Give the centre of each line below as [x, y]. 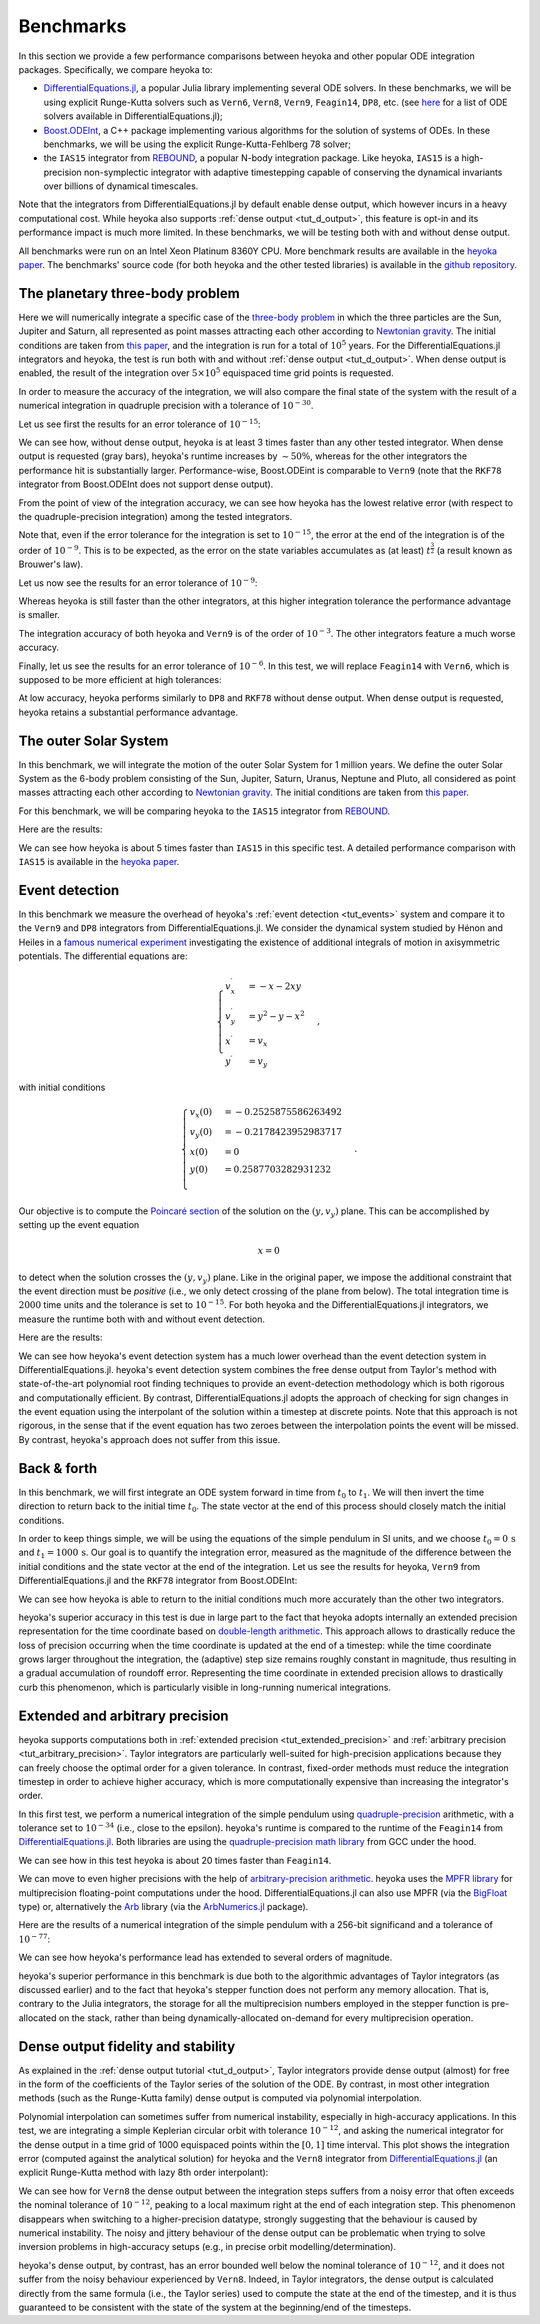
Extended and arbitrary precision [123, 1715]
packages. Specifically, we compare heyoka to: [116, 69]
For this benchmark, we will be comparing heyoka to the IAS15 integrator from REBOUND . [204, 811]
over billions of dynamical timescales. [121, 186]
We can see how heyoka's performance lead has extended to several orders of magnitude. [205, 1957]
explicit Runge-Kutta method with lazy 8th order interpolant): [143, 2172]
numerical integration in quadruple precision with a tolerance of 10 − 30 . [166, 405]
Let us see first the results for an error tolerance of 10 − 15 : [139, 423]
